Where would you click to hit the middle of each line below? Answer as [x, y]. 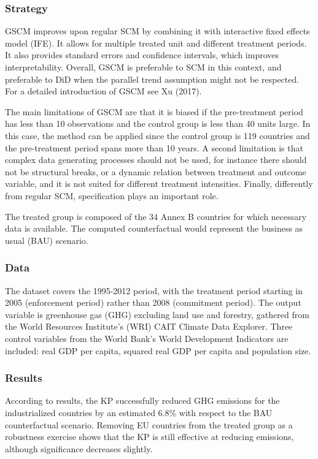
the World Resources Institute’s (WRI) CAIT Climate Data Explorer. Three [149, 326]
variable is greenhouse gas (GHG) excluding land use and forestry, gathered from [157, 314]
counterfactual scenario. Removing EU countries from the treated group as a [149, 424]
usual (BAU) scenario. [47, 240]
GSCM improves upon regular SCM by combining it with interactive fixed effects [157, 31]
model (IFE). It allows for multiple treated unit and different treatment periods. [156, 43]
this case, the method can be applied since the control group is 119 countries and [157, 135]
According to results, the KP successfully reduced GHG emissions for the [142, 400]
